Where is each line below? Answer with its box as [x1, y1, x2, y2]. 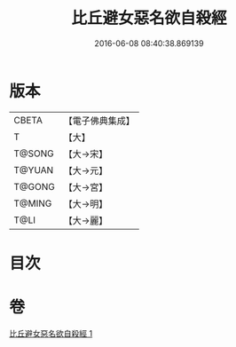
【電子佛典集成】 [63, 114, 135, 127]
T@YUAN [13, 163, 54, 176]
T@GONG [13, 180, 55, 193]
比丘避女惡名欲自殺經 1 [9, 327, 93, 338]
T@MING [13, 197, 52, 209]
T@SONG [13, 147, 55, 160]
